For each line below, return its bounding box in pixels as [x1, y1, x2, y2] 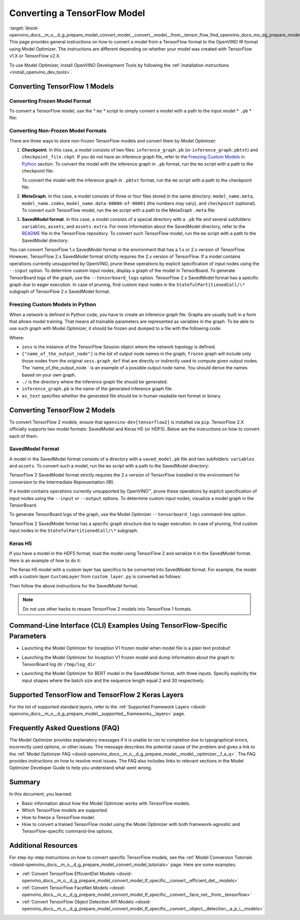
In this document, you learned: [9, 791, 72, 797]
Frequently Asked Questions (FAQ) [9, 723, 120, 732]
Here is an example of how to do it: [9, 557, 81, 563]
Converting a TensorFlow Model [9, 7, 145, 18]
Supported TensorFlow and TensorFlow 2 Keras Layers [9, 690, 184, 699]
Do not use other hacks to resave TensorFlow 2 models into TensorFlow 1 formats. [22, 605, 192, 612]
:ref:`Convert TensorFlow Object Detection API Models [21, 898, 134, 904]
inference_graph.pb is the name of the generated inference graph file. [21, 385, 173, 392]
